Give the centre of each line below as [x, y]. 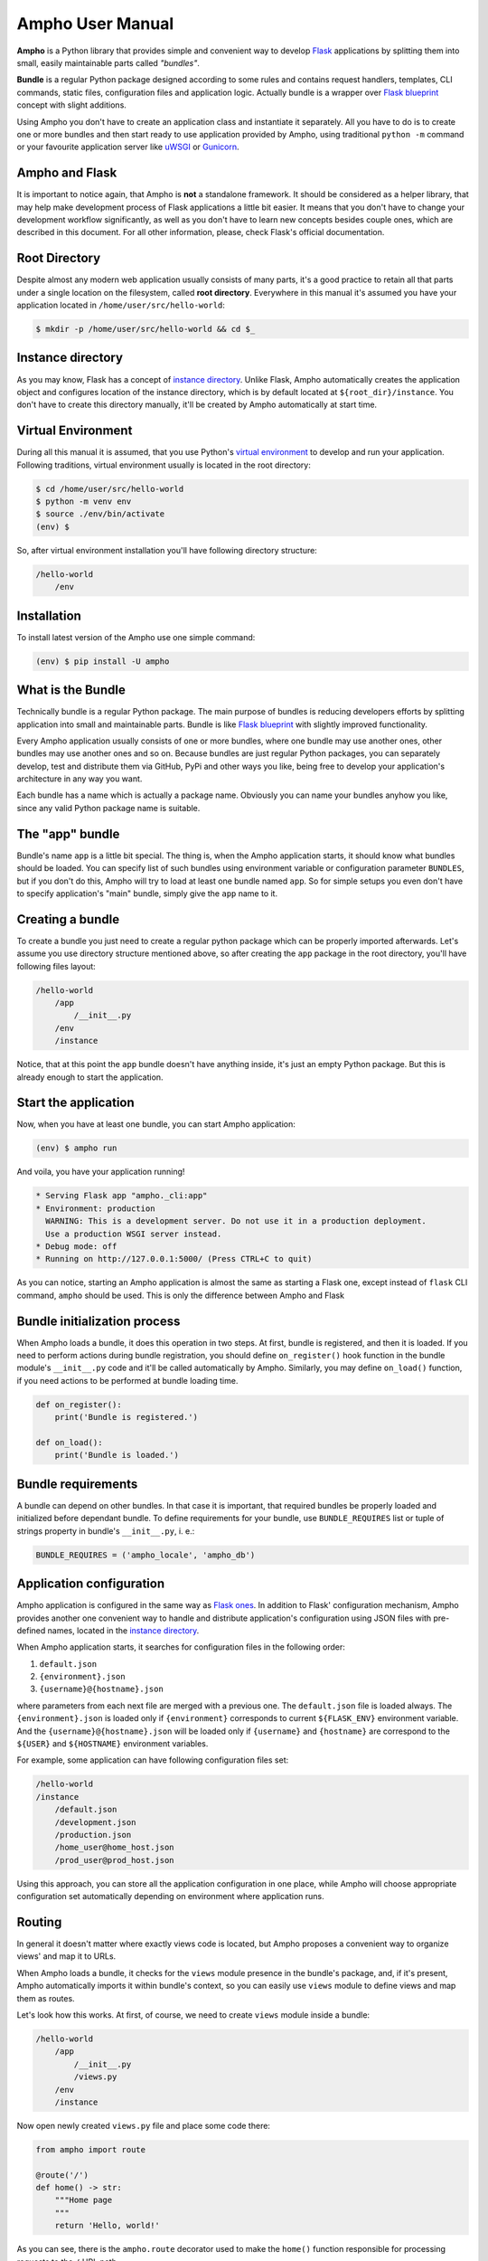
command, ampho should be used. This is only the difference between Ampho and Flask [181, 1295]
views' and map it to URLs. [66, 1956]
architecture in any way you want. [80, 779]
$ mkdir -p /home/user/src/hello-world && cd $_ [145, 329]
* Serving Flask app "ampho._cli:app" [122, 1196]
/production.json [93, 1835]
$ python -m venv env [84, 501]
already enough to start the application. [90, 1077]
